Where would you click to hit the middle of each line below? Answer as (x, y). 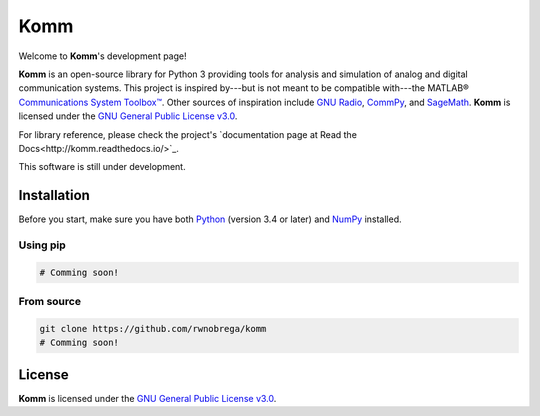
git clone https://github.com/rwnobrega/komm (153, 328)
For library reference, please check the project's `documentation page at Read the (187, 134)
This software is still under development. (102, 167)
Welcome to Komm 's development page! (102, 56)
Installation (54, 195)
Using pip (42, 245)
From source (50, 302)
